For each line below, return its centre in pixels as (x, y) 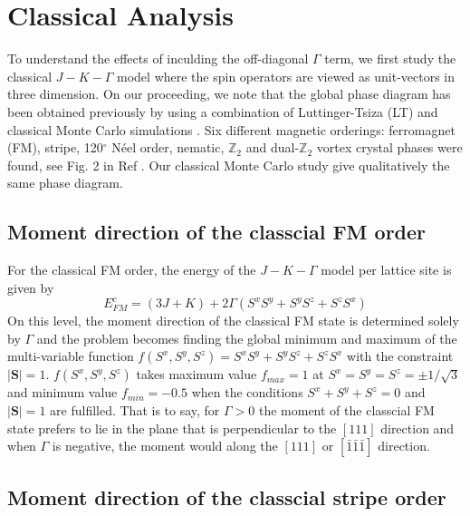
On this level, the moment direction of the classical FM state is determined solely (233, 321)
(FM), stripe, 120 (55, 147)
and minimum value (62, 392)
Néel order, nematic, (168, 147)
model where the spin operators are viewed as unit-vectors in (286, 76)
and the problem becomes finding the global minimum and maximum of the (247, 338)
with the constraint (400, 356)
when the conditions (247, 392)
